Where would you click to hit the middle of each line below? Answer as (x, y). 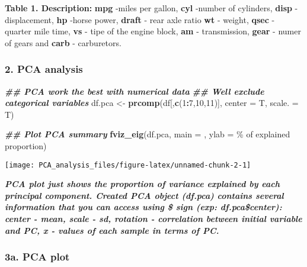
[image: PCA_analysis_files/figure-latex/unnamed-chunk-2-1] (128, 165)
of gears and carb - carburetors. (63, 42)
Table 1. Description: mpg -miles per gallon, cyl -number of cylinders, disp (148, 8)
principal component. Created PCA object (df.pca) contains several (144, 195)
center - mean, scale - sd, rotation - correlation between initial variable (153, 218)
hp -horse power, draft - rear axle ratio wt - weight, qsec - (166, 19)
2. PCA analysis (44, 69)
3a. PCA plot (37, 257)
